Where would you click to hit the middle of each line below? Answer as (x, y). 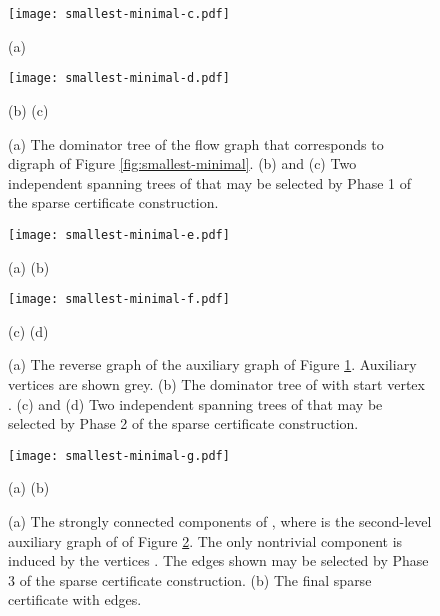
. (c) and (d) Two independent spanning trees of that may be (195, 403)
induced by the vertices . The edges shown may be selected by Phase (218, 560)
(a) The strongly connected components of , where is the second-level (220, 521)
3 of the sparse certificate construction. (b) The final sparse (190, 579)
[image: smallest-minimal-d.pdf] (119, 78)
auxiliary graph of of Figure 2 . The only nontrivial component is (205, 540)
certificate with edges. (75, 599)
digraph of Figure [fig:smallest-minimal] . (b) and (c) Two (182, 163)
